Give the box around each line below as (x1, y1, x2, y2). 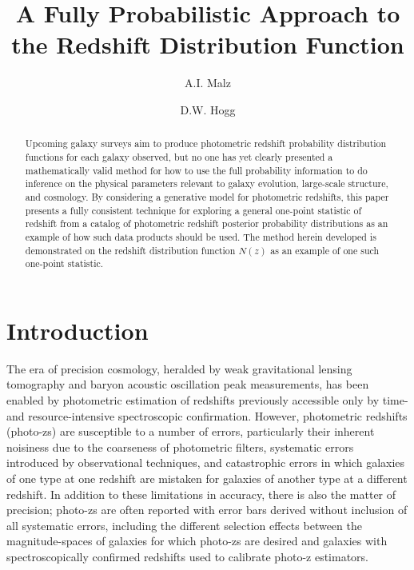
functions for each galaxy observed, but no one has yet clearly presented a (25, 149, 333, 163)
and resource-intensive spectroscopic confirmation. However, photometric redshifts (6, 407, 408, 424)
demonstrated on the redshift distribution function (25, 243, 236, 257)
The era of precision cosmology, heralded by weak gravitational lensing (6, 360, 352, 377)
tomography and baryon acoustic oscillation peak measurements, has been (6, 376, 369, 393)
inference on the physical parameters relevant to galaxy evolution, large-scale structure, (25, 177, 388, 190)
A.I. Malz (185, 74, 231, 91)
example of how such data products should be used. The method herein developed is (25, 229, 376, 243)
